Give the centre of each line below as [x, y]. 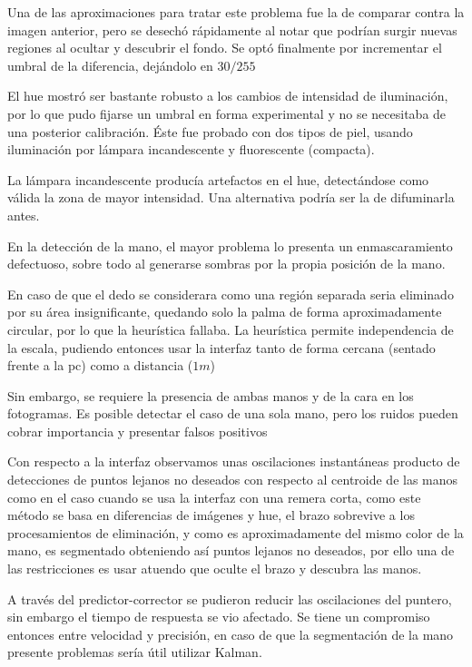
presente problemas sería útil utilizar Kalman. [135, 652]
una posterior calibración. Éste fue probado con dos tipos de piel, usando [210, 131]
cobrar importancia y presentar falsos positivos [138, 431]
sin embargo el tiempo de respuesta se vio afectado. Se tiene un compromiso [219, 617]
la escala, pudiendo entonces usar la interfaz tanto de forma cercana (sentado [221, 347]
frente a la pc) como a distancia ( [100, 365]
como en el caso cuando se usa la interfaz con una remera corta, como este [214, 497]
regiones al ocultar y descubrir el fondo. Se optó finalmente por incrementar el [225, 48]
